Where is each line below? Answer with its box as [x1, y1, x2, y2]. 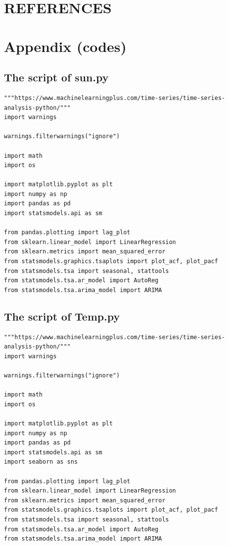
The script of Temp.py [4, 308, 120, 323]
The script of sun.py [4, 70, 109, 85]
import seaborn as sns [4, 458, 78, 466]
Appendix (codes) [4, 36, 127, 56]
